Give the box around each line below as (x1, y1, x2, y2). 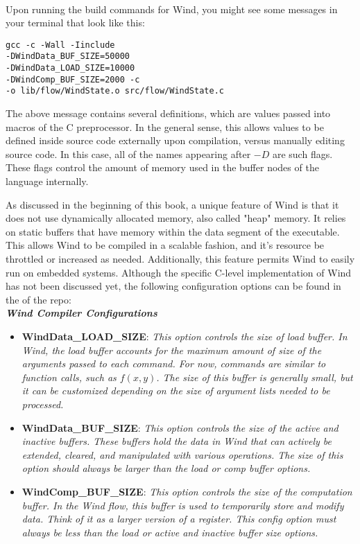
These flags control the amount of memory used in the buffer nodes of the (6, 160, 319, 175)
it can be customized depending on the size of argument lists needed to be (22, 383, 330, 398)
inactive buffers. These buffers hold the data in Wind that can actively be (22, 434, 332, 448)
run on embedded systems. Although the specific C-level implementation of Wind (6, 265, 352, 279)
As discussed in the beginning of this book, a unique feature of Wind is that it (6, 197, 339, 211)
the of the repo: (6, 292, 71, 306)
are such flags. (272, 146, 333, 161)
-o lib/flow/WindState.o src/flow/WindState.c (6, 86, 224, 96)
